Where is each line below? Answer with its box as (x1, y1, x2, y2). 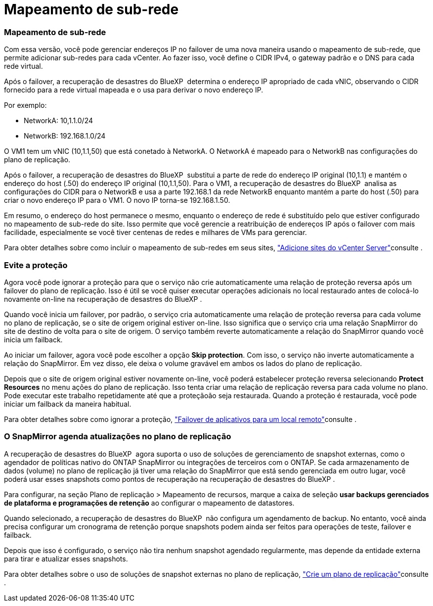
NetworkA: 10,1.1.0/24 (24, 116, 93, 125)
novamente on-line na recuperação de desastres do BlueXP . (4, 294, 202, 303)
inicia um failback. (4, 335, 63, 344)
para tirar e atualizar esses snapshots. (4, 554, 128, 563)
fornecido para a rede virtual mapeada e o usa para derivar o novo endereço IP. (4, 86, 263, 94)
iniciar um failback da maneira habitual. (4, 399, 131, 408)
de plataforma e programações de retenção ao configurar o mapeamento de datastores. (4, 498, 295, 507)
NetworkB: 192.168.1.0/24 (24, 132, 106, 140)
